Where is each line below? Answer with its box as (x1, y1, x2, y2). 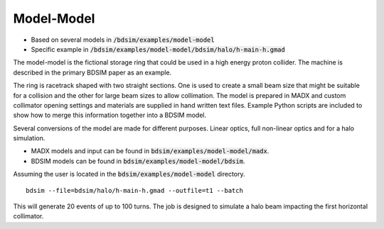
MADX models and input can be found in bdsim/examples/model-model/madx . (31, 147, 270, 155)
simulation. (13, 134, 46, 143)
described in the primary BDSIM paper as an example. (13, 68, 172, 77)
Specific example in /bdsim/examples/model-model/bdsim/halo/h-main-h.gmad (31, 45, 286, 53)
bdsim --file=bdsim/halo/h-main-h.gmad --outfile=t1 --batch (26, 186, 243, 194)
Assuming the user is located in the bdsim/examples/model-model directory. (13, 170, 245, 179)
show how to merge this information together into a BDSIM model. (13, 111, 206, 120)
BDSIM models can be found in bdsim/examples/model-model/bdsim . (31, 157, 245, 165)
